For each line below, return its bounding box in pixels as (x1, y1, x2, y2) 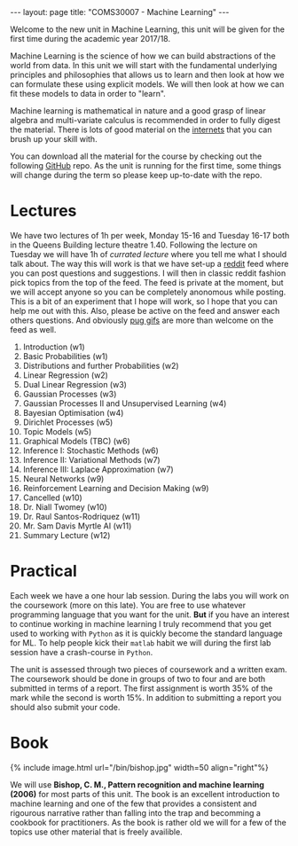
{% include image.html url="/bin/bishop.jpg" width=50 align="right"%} (10, 762, 269, 772)
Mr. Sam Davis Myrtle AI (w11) (22, 521, 132, 531)
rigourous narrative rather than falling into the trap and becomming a (10, 807, 261, 818)
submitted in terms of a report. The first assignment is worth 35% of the (10, 683, 273, 693)
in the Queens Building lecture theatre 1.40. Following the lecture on (10, 239, 258, 250)
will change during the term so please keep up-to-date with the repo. (10, 170, 263, 180)
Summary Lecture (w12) (22, 529, 111, 540)
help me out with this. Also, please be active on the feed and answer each (10, 305, 280, 316)
